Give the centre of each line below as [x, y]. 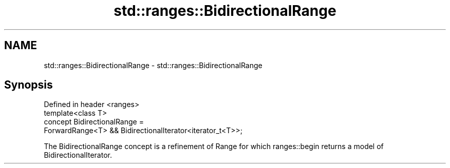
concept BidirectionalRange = [94, 122]
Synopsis [29, 85]
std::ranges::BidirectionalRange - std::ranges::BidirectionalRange [153, 65]
